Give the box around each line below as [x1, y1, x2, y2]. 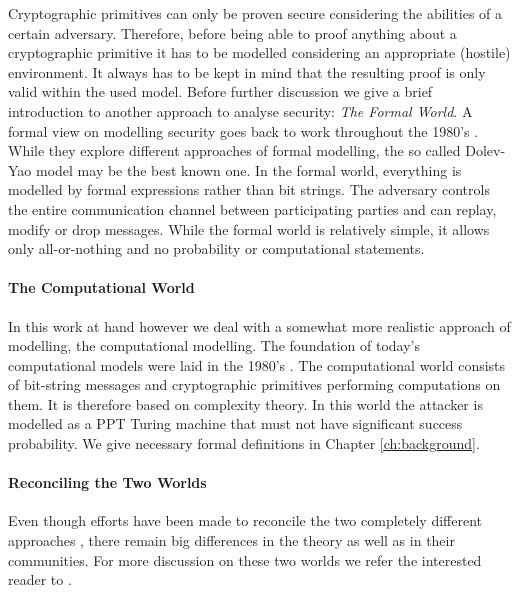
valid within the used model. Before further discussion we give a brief [8, 81, 433, 102]
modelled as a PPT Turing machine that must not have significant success [8, 413, 463, 434]
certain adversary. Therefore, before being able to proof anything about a [8, 22, 457, 43]
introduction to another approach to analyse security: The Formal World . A [8, 100, 473, 121]
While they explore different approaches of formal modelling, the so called [8, 140, 461, 161]
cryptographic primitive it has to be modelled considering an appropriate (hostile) [8, 42, 511, 63]
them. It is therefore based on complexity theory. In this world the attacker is [8, 393, 483, 414]
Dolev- [465, 140, 506, 161]
